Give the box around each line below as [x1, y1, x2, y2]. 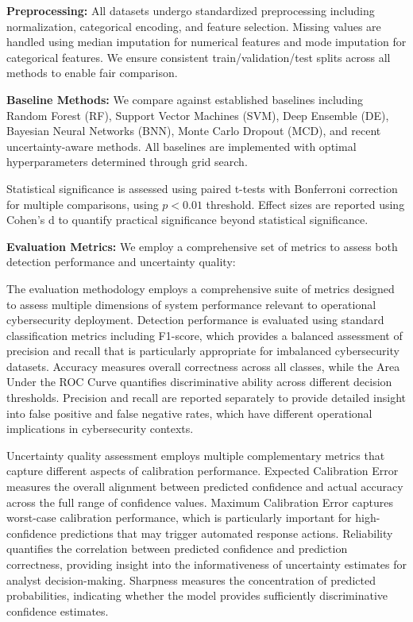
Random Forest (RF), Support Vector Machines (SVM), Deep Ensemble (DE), [6, 106, 389, 123]
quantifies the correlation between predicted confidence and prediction [6, 540, 348, 557]
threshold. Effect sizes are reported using [206, 195, 405, 212]
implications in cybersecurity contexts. [6, 420, 194, 437]
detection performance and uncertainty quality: [6, 253, 236, 270]
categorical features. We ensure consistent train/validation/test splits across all [6, 48, 391, 65]
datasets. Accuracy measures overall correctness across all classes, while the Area [6, 357, 400, 374]
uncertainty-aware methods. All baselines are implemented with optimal [6, 137, 357, 154]
